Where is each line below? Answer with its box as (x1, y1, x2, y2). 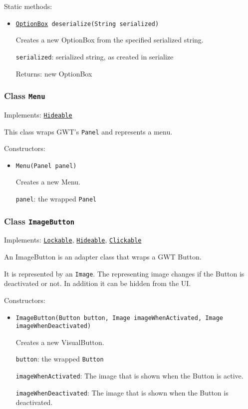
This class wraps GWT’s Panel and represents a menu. (4, 126, 173, 136)
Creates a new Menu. (15, 176, 81, 187)
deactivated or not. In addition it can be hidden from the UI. (4, 278, 191, 288)
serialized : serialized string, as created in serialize (15, 51, 174, 61)
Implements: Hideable (4, 109, 72, 119)
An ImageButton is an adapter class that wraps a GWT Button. (4, 251, 202, 262)
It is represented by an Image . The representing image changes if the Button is (4, 268, 245, 278)
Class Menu (4, 89, 45, 102)
